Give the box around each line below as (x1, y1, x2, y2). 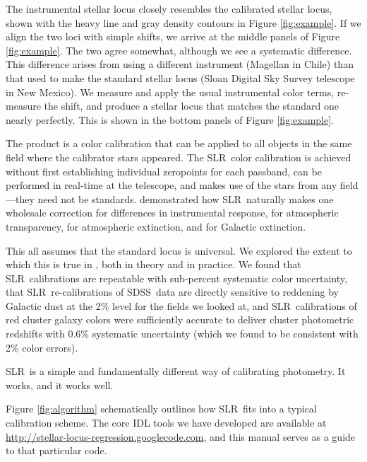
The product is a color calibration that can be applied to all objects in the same (6, 136, 352, 151)
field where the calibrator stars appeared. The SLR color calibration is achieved (6, 149, 351, 164)
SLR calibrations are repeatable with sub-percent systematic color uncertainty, (6, 270, 347, 285)
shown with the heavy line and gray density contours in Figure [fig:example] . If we (6, 15, 361, 30)
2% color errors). (6, 340, 78, 354)
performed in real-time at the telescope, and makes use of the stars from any (6, 178, 337, 192)
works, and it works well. (6, 377, 114, 392)
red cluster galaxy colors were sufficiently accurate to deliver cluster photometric (6, 312, 354, 327)
